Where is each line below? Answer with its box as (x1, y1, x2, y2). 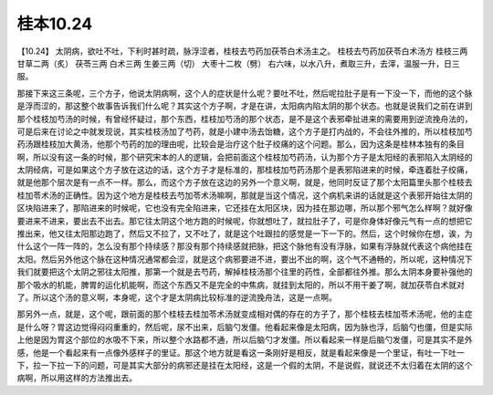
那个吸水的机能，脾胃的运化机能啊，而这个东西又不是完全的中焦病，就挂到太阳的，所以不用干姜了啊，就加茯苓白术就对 (16, 279, 465, 290)
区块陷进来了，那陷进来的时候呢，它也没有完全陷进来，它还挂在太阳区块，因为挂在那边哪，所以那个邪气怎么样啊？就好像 (16, 203, 473, 213)
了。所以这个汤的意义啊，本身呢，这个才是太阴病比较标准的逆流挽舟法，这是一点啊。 (16, 292, 337, 303)
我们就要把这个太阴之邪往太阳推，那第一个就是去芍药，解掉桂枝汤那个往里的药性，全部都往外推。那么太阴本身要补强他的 (16, 266, 473, 277)
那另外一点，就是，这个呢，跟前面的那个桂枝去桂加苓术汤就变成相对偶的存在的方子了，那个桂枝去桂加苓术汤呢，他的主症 (16, 308, 473, 319)
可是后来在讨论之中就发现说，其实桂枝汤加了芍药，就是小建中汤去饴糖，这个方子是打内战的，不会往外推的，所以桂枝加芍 (16, 126, 473, 137)
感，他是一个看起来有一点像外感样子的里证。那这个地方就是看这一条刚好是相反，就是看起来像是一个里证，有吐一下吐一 (16, 347, 465, 358)
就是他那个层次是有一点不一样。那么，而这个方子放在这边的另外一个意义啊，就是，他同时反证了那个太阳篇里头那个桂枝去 (16, 177, 473, 188)
